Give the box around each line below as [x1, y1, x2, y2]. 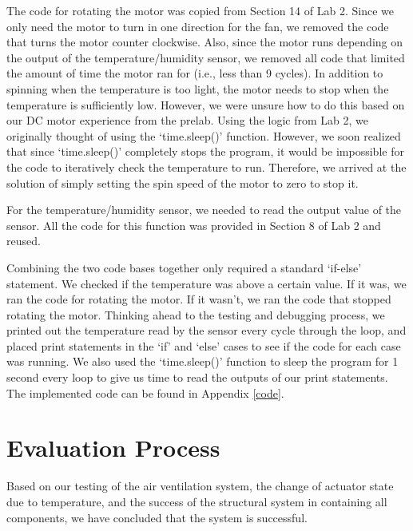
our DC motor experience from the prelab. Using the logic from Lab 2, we [6, 112, 368, 129]
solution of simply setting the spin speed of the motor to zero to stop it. [6, 174, 359, 191]
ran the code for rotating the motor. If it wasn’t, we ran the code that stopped [6, 291, 391, 307]
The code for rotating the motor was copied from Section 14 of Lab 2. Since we [6, 2, 394, 18]
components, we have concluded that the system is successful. [6, 509, 308, 525]
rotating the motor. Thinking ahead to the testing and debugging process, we [6, 306, 385, 323]
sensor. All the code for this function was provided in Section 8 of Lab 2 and [6, 216, 381, 233]
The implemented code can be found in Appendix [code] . [6, 384, 284, 401]
